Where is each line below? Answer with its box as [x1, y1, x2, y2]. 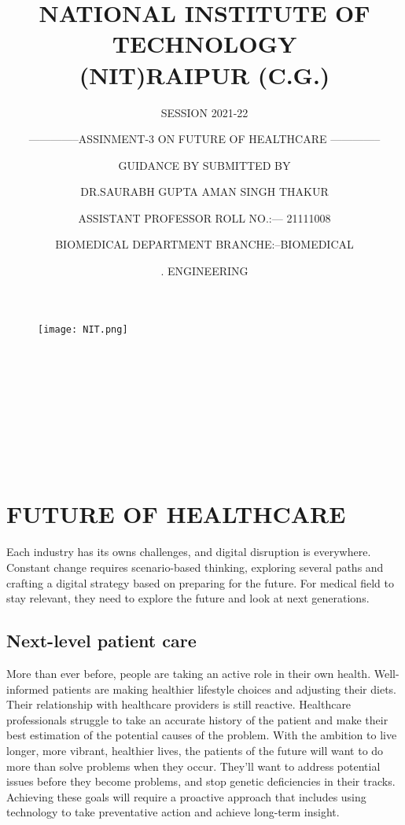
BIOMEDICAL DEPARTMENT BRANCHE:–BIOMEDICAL [55, 236, 354, 252]
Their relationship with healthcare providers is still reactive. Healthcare [6, 696, 352, 713]
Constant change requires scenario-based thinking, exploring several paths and [6, 559, 384, 575]
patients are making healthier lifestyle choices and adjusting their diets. [52, 680, 397, 697]
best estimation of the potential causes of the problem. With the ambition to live [6, 727, 397, 743]
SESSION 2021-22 [160, 104, 249, 120]
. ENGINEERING [160, 263, 249, 279]
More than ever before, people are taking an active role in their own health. [6, 665, 371, 681]
